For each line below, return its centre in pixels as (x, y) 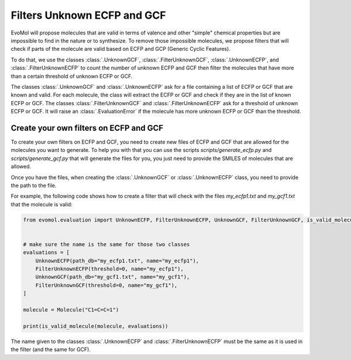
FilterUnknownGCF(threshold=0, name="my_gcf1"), (106, 285)
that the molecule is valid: (42, 204)
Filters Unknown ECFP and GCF (88, 15)
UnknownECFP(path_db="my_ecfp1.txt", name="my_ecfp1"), (117, 261)
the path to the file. (34, 185)
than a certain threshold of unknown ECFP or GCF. (72, 76)
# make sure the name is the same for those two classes (106, 244)
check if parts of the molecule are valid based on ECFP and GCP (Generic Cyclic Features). (121, 49)
